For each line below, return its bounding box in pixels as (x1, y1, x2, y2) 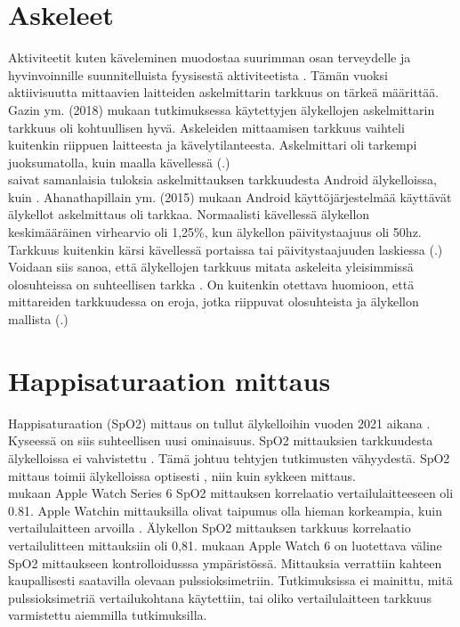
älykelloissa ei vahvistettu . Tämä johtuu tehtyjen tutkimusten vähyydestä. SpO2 (8, 448, 450, 467)
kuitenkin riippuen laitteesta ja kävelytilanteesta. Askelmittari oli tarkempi (8, 135, 417, 154)
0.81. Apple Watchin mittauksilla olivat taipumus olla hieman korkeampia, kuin (8, 501, 442, 519)
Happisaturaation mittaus (8, 362, 331, 398)
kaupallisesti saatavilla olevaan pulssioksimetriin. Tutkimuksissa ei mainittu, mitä (8, 571, 453, 590)
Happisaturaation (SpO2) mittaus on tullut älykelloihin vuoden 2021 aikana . (8, 413, 431, 432)
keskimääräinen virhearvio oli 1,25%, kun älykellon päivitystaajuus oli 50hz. (8, 223, 422, 241)
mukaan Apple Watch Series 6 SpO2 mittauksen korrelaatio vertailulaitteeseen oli (8, 484, 454, 502)
